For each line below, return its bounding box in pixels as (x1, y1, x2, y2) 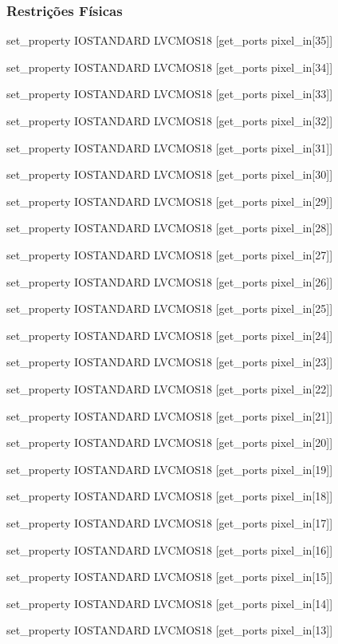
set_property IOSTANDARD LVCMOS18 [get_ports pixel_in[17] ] (6, 514, 333, 531)
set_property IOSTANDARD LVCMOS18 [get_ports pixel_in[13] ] (6, 622, 333, 638)
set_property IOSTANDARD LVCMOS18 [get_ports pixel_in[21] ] (6, 407, 333, 424)
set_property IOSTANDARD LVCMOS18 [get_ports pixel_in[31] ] (6, 139, 333, 156)
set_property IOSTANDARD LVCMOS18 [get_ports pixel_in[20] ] (6, 434, 333, 451)
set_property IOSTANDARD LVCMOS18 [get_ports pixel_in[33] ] (6, 85, 333, 102)
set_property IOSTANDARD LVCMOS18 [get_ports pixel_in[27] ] (6, 246, 333, 263)
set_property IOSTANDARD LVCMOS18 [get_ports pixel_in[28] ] (6, 219, 333, 236)
